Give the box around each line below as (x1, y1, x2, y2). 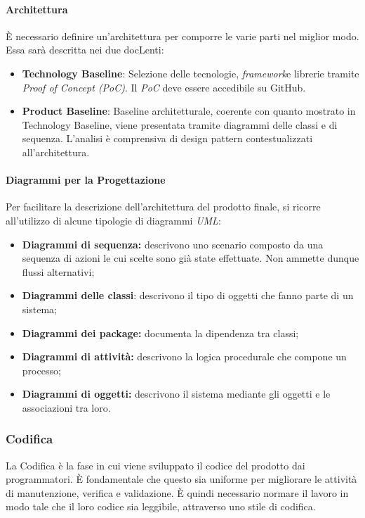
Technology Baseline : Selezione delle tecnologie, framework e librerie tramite (22, 65, 359, 80)
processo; (22, 362, 61, 377)
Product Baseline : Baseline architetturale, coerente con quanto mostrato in (22, 103, 356, 118)
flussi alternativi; (22, 264, 95, 279)
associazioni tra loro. (22, 400, 111, 415)
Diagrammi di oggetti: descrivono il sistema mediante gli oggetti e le (22, 386, 331, 401)
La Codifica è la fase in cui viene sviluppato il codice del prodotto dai (6, 457, 305, 472)
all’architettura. (22, 144, 90, 159)
